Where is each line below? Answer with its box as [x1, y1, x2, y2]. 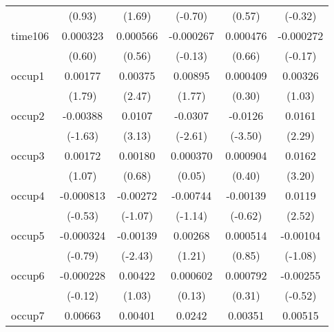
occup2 [11, 107, 45, 123]
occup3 [11, 147, 45, 163]
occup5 [11, 227, 45, 243]
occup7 [11, 307, 45, 323]
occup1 [11, 68, 45, 83]
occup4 [11, 187, 45, 203]
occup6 [11, 267, 45, 283]
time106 [11, 28, 50, 43]
